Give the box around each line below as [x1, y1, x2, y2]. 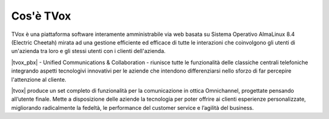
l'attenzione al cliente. [11, 76, 66, 83]
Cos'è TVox [11, 9, 71, 23]
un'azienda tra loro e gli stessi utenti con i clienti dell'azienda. [11, 48, 166, 55]
